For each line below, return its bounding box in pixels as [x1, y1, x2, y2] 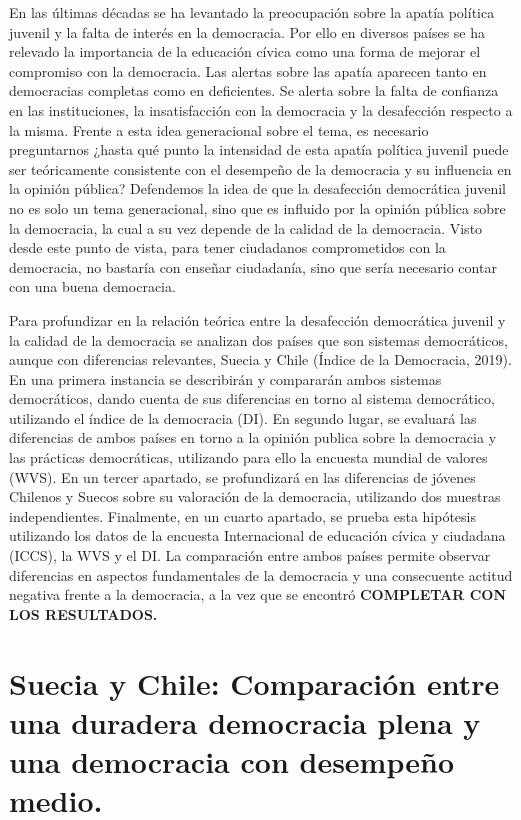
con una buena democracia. [9, 276, 176, 297]
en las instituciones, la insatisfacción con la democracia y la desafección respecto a [9, 99, 513, 120]
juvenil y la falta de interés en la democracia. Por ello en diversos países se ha [9, 21, 485, 42]
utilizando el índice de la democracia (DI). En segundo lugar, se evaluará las [9, 407, 477, 428]
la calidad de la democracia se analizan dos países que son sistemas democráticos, [9, 329, 508, 350]
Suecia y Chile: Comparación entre [9, 662, 500, 703]
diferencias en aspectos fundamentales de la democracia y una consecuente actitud [9, 564, 513, 585]
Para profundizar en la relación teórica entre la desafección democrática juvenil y [9, 309, 506, 330]
